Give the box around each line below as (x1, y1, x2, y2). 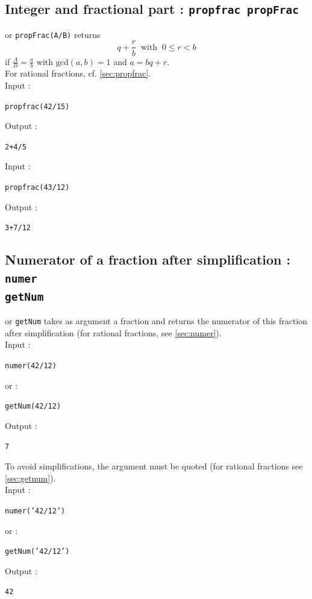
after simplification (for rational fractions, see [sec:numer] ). (5, 326, 222, 339)
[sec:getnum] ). (5, 471, 56, 484)
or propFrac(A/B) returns (5, 28, 101, 40)
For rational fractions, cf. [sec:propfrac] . (5, 67, 151, 80)
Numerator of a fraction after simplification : (5, 250, 291, 269)
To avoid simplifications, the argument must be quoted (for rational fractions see (5, 460, 303, 472)
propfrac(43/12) (5, 183, 70, 192)
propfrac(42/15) (5, 102, 70, 111)
